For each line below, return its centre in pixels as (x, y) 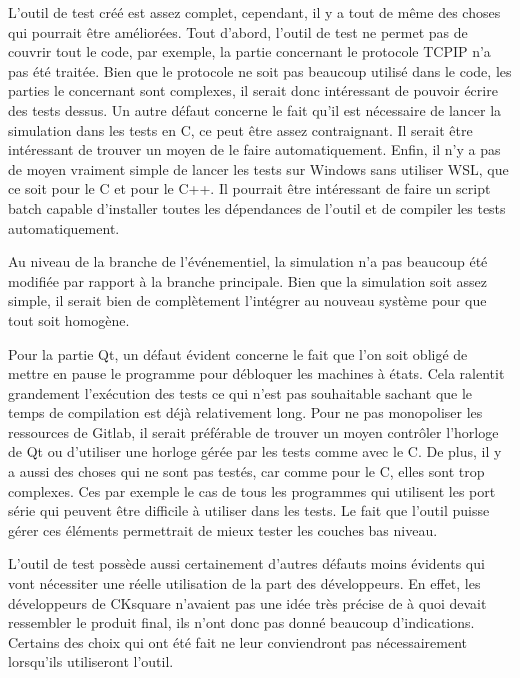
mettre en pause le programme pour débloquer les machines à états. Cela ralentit (256, 373)
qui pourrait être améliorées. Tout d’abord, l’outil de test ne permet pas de (238, 31)
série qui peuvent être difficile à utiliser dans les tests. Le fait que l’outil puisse (249, 510)
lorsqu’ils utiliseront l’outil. (91, 661)
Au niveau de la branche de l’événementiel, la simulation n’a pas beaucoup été (248, 261)
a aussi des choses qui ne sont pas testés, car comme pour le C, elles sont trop (246, 471)
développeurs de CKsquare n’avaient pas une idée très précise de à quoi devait (247, 602)
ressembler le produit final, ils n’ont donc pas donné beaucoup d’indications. (241, 622)
